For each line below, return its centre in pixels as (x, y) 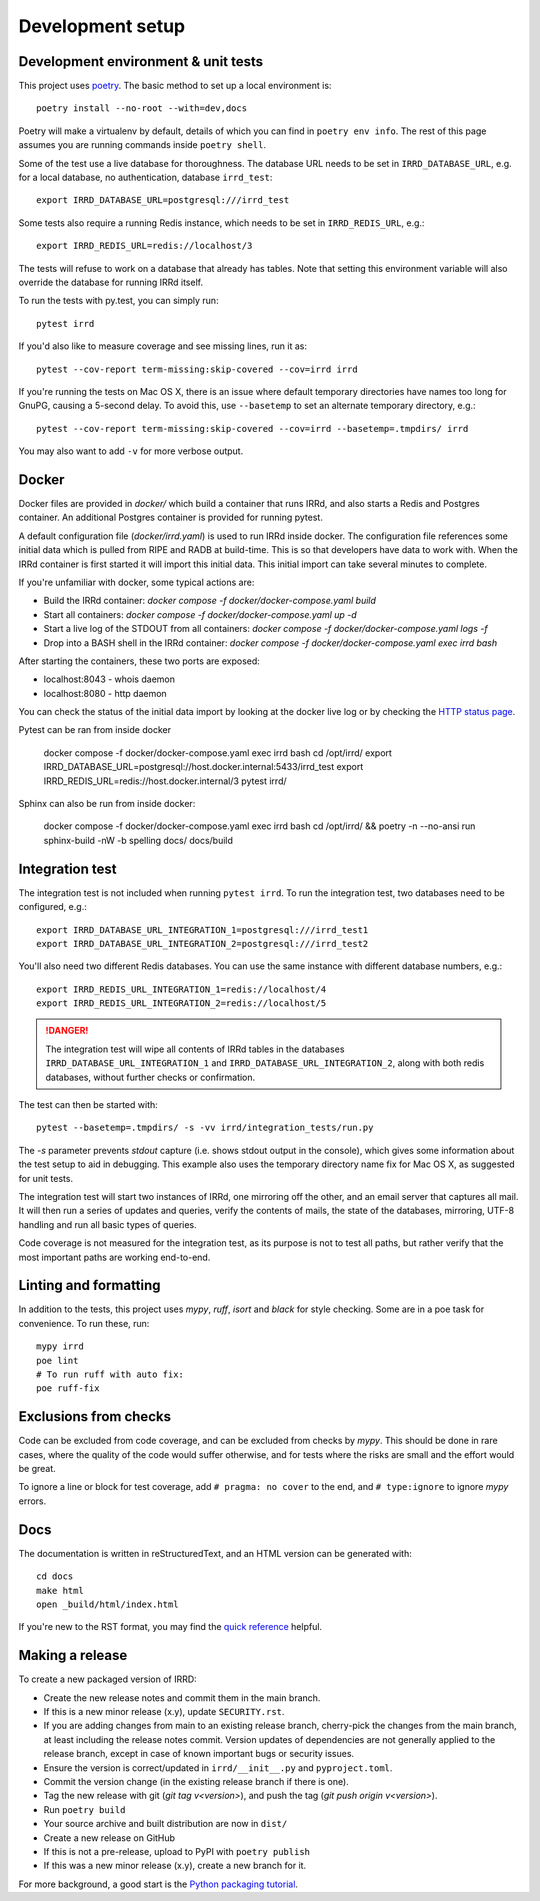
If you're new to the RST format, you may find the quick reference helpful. (170, 1627)
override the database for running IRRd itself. (111, 282)
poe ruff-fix (68, 1388)
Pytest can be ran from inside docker (95, 730)
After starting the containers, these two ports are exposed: (139, 661)
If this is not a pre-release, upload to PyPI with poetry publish (176, 1851)
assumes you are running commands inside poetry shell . (142, 145)
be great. (37, 1469)
